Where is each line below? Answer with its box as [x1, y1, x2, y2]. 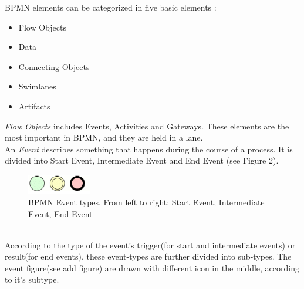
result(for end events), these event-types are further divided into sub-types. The [5, 250, 292, 263]
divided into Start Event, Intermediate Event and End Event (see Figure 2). [5, 154, 279, 167]
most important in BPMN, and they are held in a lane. [5, 131, 203, 144]
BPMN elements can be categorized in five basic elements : [5, 1, 217, 13]
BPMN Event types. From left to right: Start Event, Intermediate [28, 195, 265, 208]
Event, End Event [28, 207, 93, 220]
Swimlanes [18, 80, 56, 92]
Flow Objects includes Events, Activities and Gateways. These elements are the [5, 119, 289, 132]
